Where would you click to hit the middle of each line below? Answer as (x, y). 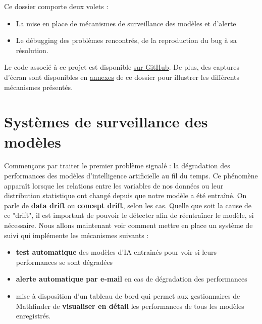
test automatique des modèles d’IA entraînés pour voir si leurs (116, 252)
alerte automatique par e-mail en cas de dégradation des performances (132, 279)
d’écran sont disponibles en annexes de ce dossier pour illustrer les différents (122, 77)
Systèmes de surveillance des (106, 122)
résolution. (32, 50)
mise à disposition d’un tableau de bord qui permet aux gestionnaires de (128, 296)
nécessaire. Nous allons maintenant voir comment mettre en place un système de (128, 225)
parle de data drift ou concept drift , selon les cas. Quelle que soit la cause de (128, 205)
